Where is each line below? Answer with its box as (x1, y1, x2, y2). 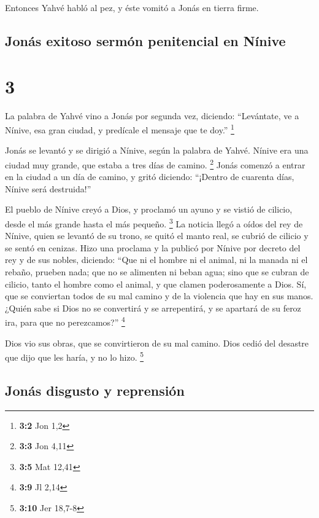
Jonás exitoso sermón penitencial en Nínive (5, 31, 286, 50)
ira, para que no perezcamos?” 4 (5, 314, 125, 329)
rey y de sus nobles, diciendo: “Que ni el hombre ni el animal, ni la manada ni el (5, 253, 308, 266)
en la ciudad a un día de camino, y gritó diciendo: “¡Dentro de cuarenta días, (5, 170, 294, 183)
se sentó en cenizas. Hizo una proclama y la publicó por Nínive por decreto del (5, 241, 301, 254)
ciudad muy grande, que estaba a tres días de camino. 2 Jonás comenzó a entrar (5, 156, 306, 171)
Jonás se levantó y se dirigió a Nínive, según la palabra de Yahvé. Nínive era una (5, 144, 309, 157)
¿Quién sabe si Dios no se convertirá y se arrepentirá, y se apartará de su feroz (5, 301, 301, 314)
